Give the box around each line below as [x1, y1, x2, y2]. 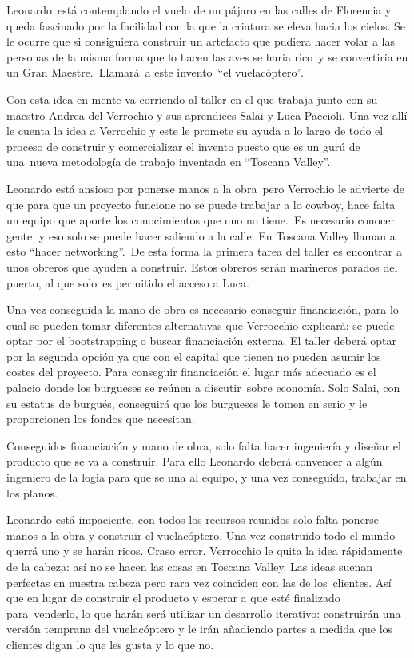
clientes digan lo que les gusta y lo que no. [6, 636, 214, 652]
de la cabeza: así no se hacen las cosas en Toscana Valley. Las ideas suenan [6, 558, 373, 574]
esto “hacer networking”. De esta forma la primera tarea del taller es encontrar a [6, 243, 402, 260]
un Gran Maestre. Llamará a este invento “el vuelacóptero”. [6, 64, 304, 81]
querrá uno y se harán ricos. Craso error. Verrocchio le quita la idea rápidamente [6, 542, 403, 559]
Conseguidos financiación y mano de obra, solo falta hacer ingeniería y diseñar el [6, 437, 401, 454]
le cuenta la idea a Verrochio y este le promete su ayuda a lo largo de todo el [6, 122, 384, 139]
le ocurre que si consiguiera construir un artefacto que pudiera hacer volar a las [6, 33, 395, 50]
